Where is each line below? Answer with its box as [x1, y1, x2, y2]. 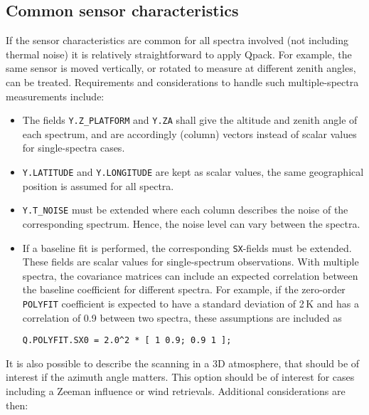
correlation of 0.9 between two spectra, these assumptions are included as [22, 310, 342, 325]
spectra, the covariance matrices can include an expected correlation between [22, 268, 358, 283]
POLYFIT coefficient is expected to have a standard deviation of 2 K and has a [22, 295, 359, 310]
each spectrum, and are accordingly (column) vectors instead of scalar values [22, 126, 357, 141]
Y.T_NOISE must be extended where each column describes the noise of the [22, 202, 348, 217]
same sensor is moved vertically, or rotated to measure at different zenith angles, [6, 61, 356, 75]
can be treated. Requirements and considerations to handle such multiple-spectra [6, 74, 359, 89]
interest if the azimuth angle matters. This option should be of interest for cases [6, 369, 355, 384]
